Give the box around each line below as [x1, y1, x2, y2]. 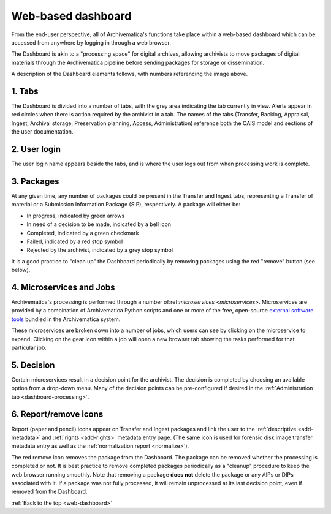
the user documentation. [11, 128, 74, 135]
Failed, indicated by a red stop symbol [26, 238, 123, 245]
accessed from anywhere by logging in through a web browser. [11, 39, 172, 46]
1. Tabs [11, 86, 39, 96]
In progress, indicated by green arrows [26, 212, 125, 219]
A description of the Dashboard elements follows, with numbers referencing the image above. [11, 70, 248, 78]
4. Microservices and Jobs [11, 282, 116, 292]
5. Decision [11, 360, 55, 370]
